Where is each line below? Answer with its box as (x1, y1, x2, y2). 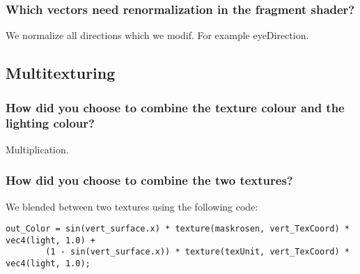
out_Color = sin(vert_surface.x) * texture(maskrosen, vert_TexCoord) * (6, 224, 350, 234)
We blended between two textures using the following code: (6, 199, 258, 213)
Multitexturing (6, 62, 116, 84)
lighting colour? (6, 114, 95, 132)
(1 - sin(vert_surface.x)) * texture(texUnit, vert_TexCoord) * (45, 247, 350, 257)
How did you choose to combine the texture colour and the (6, 98, 345, 116)
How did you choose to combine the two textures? (6, 172, 293, 189)
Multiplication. (6, 142, 69, 156)
